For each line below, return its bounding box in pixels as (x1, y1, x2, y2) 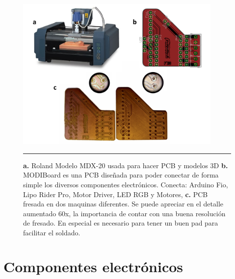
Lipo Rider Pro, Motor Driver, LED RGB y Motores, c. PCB (23, 189, 208, 199)
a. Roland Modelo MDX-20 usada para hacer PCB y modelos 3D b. (23, 160, 228, 170)
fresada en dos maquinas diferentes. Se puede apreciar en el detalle (23, 199, 224, 209)
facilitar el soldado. (23, 227, 80, 237)
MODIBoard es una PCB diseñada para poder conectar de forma (23, 170, 219, 180)
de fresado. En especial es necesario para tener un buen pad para (23, 218, 218, 228)
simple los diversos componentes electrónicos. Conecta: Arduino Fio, (23, 179, 228, 189)
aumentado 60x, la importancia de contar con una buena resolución (23, 208, 226, 218)
